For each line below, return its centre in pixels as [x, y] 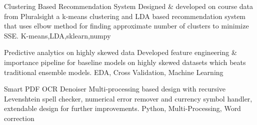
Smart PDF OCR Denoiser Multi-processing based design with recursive [115, 89]
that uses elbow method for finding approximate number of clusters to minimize [126, 26]
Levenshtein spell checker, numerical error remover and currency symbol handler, [128, 98]
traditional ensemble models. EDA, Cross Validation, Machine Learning [114, 72]
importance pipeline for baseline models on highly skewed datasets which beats [125, 62]
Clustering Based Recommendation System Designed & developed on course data [129, 6]
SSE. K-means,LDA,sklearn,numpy [57, 35]
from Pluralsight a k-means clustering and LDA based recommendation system [125, 16]
